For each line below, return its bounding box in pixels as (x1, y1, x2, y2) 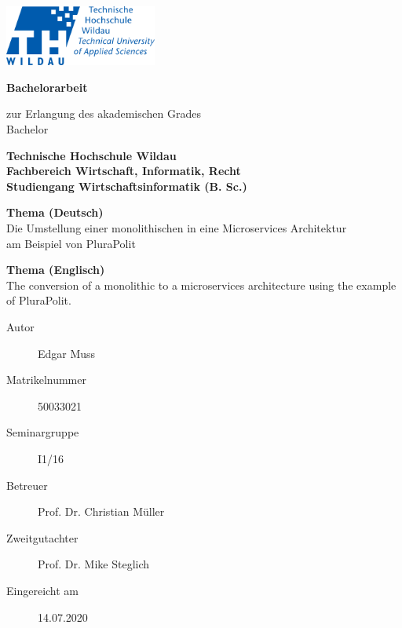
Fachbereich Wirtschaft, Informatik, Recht (6, 162, 241, 179)
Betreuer (6, 476, 48, 493)
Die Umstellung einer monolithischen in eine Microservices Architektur (6, 220, 347, 236)
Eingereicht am (6, 582, 79, 598)
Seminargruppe (6, 424, 79, 440)
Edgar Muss (38, 345, 96, 361)
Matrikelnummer (6, 371, 86, 388)
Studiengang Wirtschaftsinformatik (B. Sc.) (6, 177, 247, 194)
